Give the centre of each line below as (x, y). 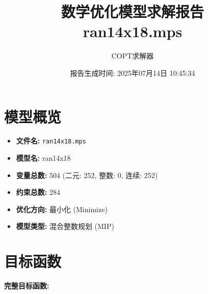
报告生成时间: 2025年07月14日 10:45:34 (133, 72)
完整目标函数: (27, 286)
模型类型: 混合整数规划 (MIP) (65, 226)
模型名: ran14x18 (43, 158)
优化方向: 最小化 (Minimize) (62, 209)
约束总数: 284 (38, 192)
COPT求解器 (133, 56)
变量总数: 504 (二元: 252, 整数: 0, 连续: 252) (87, 175)
